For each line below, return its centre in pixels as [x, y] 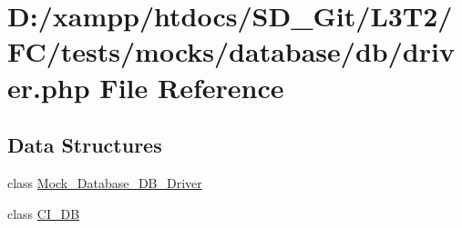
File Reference [192, 87]
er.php [49, 87]
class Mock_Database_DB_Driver [105, 182]
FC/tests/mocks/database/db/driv [231, 51]
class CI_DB [44, 213]
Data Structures [85, 145]
